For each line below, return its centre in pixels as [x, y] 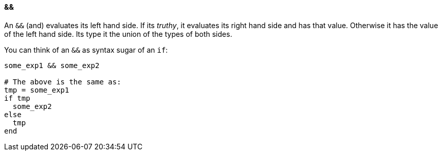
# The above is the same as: [63, 82]
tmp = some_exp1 [37, 90]
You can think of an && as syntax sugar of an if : [86, 50]
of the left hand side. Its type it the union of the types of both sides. [118, 34]
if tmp [17, 98]
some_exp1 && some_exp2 [52, 65]
